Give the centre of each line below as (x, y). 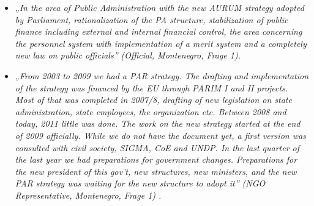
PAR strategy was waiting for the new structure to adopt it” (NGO (140, 183)
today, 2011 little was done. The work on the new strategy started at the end (158, 123)
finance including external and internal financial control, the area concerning (159, 31)
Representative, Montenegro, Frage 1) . (88, 195)
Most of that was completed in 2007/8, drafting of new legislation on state (153, 100)
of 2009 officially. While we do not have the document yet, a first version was (160, 135)
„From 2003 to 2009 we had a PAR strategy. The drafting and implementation (162, 75)
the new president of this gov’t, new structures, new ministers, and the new (156, 171)
